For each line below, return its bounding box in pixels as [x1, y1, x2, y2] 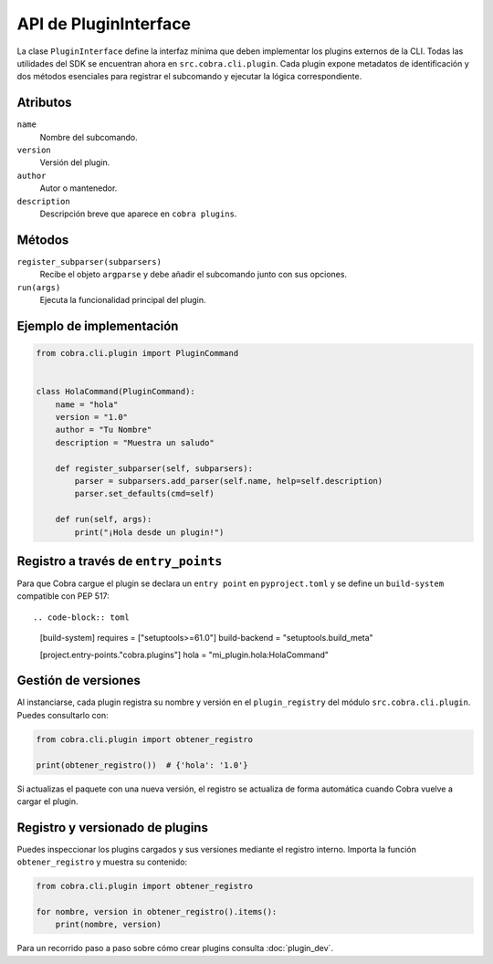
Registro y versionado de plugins [16, 820, 209, 835]
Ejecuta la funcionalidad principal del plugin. [39, 295, 206, 306]
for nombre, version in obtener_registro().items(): [36, 906, 278, 917]
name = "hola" [55, 399, 119, 410]
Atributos [16, 95, 72, 110]
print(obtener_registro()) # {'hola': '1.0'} [36, 760, 248, 770]
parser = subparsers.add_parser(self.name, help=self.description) [74, 476, 383, 486]
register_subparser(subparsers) [16, 257, 162, 267]
